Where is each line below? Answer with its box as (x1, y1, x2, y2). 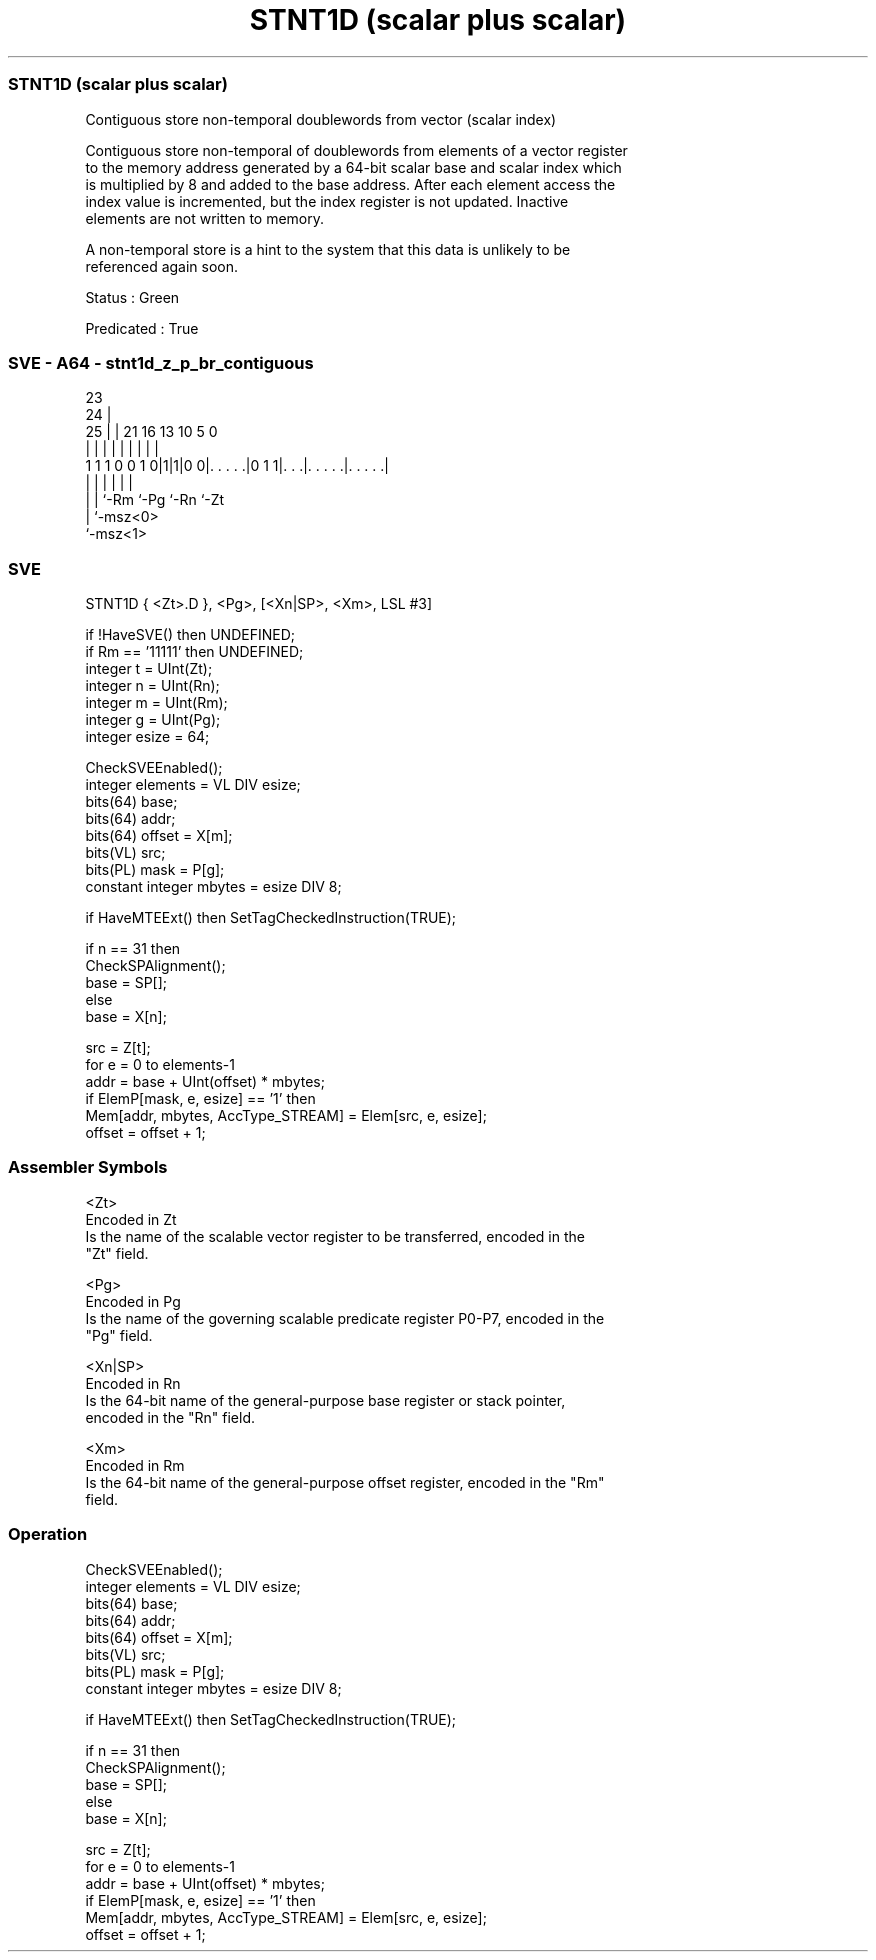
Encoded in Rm (85, 1456, 185, 1474)
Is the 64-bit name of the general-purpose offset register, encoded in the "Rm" (85, 1473, 605, 1491)
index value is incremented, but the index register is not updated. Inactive (85, 192, 569, 210)
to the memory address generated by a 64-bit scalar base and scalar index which (85, 158, 622, 176)
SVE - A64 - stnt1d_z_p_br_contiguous (8, 352, 314, 373)
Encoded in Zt (85, 1210, 177, 1228)
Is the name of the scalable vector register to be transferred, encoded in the (85, 1227, 585, 1245)
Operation (8, 1524, 88, 1545)
